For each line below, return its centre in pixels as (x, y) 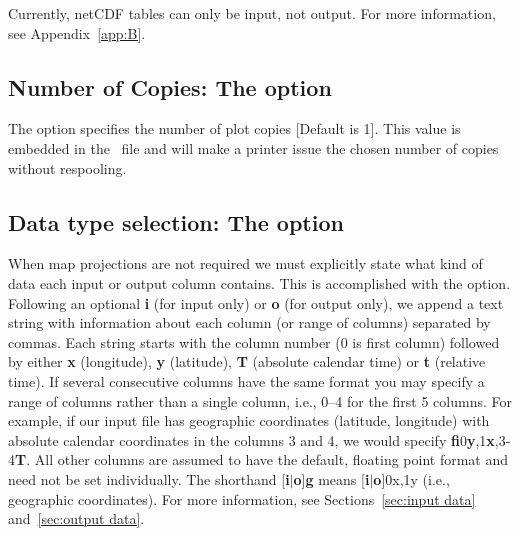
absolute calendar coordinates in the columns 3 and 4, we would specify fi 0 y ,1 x (251, 439)
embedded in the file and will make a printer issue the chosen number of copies (253, 147)
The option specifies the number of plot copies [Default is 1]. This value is (234, 128)
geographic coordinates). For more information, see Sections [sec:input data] (242, 498)
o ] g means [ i (331, 478)
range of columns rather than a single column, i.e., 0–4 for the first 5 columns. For (260, 400)
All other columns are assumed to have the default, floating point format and (271, 459)
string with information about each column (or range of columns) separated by (249, 322)
